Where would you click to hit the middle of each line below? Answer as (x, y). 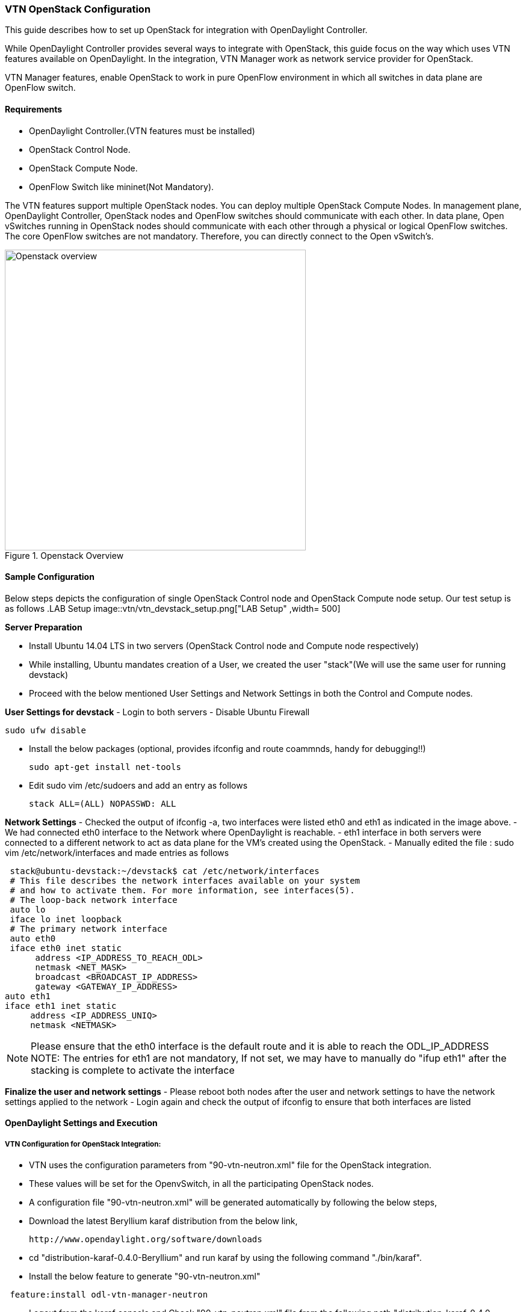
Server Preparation (44, 627)
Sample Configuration (50, 577)
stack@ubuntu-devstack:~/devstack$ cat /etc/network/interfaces (165, 871)
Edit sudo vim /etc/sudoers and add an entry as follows (138, 785)
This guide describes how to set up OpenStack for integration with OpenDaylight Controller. (186, 30)
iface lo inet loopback (66, 919)
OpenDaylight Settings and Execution (81, 1123)
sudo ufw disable (45, 730)
